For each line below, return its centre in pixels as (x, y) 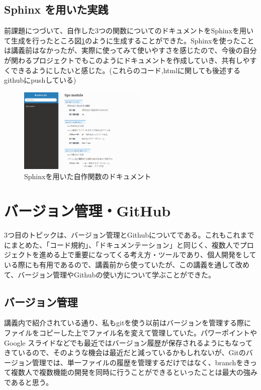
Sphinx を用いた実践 (56, 9)
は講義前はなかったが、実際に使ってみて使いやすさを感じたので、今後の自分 (130, 50)
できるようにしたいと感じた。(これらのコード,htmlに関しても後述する (125, 70)
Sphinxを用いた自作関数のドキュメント (88, 176)
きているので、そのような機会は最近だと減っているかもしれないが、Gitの (125, 352)
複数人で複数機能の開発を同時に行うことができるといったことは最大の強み (134, 372)
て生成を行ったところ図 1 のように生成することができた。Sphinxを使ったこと (129, 40)
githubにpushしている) (40, 80)
